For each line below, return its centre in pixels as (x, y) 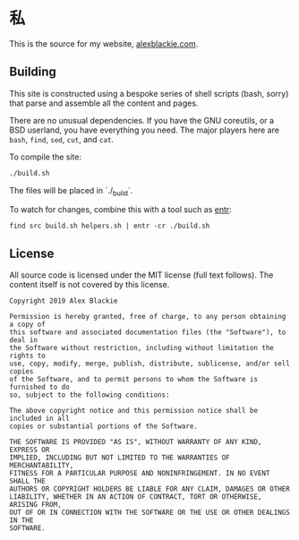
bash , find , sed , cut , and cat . (62, 139)
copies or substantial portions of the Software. (104, 426)
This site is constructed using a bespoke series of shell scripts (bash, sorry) (149, 93)
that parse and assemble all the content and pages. (104, 103)
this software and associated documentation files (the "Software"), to (148, 332)
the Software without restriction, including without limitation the (142, 348)
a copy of (28, 325)
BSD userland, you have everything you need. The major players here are (145, 130)
